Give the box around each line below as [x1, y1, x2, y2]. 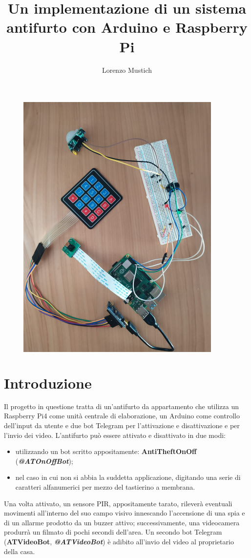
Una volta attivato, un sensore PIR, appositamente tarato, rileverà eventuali [4, 498, 232, 508]
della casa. [4, 546, 35, 556]
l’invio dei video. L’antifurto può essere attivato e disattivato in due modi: [4, 430, 226, 440]
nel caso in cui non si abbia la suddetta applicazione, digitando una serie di [15, 472, 241, 482]
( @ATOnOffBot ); [15, 455, 73, 466]
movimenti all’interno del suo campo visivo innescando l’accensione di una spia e [4, 508, 245, 518]
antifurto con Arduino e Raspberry [6, 17, 248, 37]
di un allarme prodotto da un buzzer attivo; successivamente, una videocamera [4, 517, 240, 527]
